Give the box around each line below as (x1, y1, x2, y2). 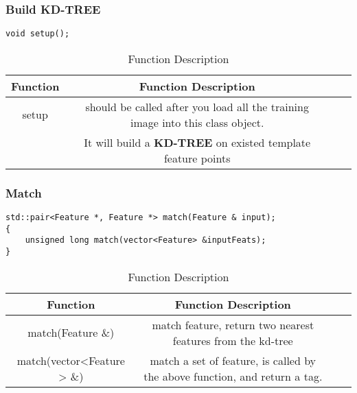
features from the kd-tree (172, 332, 293, 348)
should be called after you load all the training (85, 98, 309, 115)
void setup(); (5, 29, 70, 39)
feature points (163, 150, 231, 166)
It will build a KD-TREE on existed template (84, 134, 311, 150)
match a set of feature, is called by (150, 352, 316, 368)
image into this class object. (130, 114, 264, 130)
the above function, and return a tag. (143, 368, 323, 384)
